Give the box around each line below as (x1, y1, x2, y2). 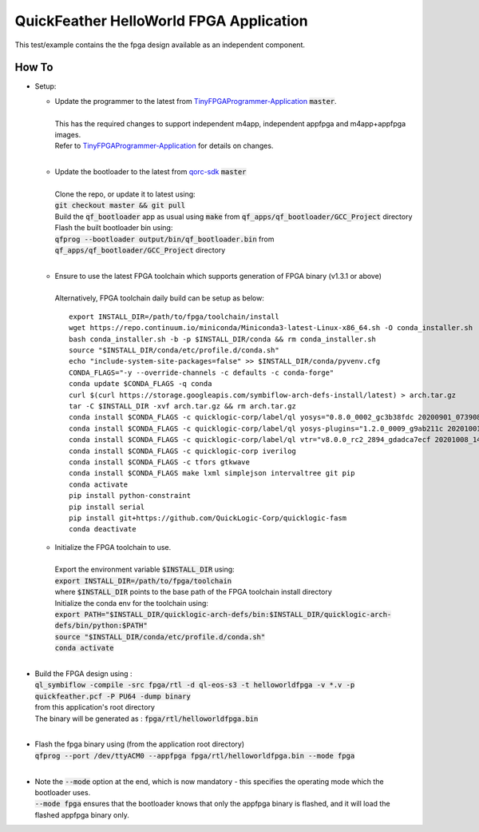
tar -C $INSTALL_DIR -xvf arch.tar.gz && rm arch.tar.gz (69, 402, 297, 411)
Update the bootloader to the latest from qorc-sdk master (54, 167, 247, 177)
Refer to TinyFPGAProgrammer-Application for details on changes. (54, 141, 274, 151)
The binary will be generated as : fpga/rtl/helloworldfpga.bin (34, 714, 259, 723)
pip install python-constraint (69, 492, 192, 500)
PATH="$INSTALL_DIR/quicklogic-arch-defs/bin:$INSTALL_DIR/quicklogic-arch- (84, 610, 392, 619)
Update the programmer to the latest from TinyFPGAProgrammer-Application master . (54, 96, 337, 105)
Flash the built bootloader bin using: (54, 223, 173, 233)
